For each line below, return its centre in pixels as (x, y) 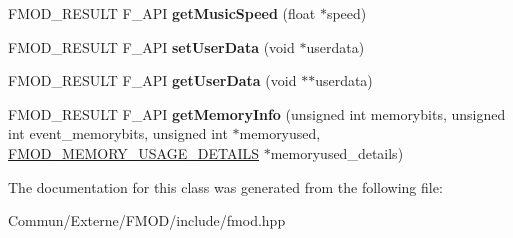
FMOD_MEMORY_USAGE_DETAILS (133, 152)
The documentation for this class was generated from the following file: (225, 186)
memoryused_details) (337, 152)
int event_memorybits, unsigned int (118, 133)
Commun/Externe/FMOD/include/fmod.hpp (147, 220)
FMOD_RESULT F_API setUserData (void (151, 46)
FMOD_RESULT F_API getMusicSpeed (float (162, 13)
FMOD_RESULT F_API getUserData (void (152, 80)
